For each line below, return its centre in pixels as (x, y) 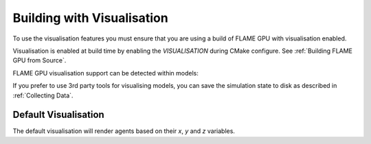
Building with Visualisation (90, 18)
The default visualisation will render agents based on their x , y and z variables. (124, 131)
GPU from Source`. (40, 60)
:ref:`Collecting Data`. (43, 95)
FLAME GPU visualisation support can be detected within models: (106, 73)
